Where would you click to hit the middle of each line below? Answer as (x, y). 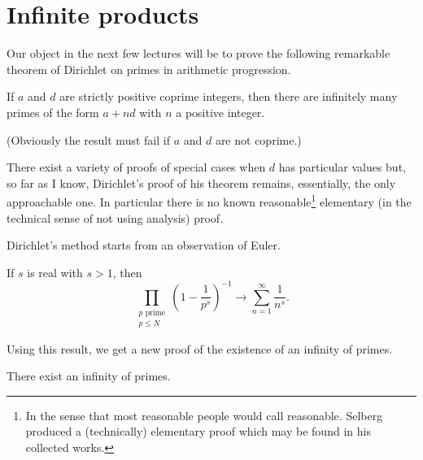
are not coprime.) (258, 139)
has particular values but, (342, 167)
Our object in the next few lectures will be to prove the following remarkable (198, 53)
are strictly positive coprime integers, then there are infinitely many (229, 96)
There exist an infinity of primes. (89, 376)
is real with (55, 272)
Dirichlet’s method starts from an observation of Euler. (144, 245)
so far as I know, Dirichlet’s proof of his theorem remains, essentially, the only (201, 182)
